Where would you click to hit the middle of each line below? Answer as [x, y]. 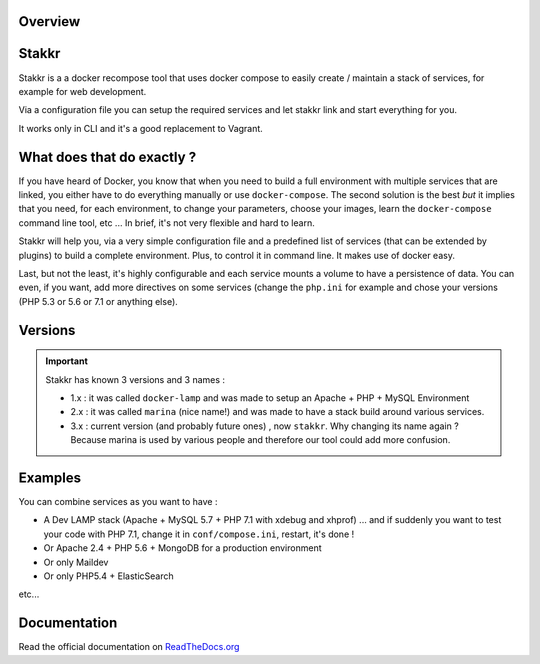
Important [67, 361]
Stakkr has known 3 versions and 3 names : [135, 379]
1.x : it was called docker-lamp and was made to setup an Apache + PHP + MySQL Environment [270, 397]
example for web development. [82, 91]
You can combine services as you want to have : [118, 501]
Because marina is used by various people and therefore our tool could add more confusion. [260, 440]
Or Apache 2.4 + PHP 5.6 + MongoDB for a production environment [182, 548]
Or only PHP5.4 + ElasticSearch [108, 576]
